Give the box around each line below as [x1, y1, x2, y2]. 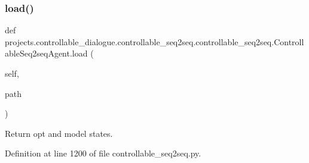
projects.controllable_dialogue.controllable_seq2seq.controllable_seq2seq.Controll [5, 35, 304, 48]
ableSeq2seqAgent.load [5, 47, 88, 59]
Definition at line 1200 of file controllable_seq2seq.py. [5, 147, 201, 159]
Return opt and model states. [5, 127, 113, 139]
